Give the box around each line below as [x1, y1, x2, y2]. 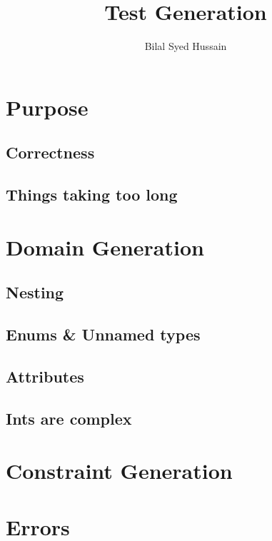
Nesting [6, 281, 64, 303]
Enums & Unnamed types [6, 323, 201, 345]
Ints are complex [6, 407, 132, 429]
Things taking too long [6, 183, 178, 206]
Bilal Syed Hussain [144, 39, 227, 54]
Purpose [6, 92, 89, 121]
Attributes [6, 365, 84, 387]
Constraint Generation [6, 456, 233, 485]
